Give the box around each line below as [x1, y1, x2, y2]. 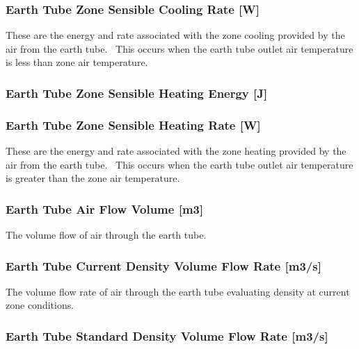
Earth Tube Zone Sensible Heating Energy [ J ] [6, 84, 268, 101]
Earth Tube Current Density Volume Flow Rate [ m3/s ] [6, 257, 321, 274]
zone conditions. [6, 298, 74, 312]
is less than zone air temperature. [6, 55, 148, 69]
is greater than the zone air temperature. [6, 171, 180, 185]
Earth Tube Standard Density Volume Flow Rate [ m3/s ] [6, 327, 328, 344]
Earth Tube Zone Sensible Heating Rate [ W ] [6, 116, 261, 133]
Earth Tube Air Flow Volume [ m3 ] [6, 200, 204, 217]
